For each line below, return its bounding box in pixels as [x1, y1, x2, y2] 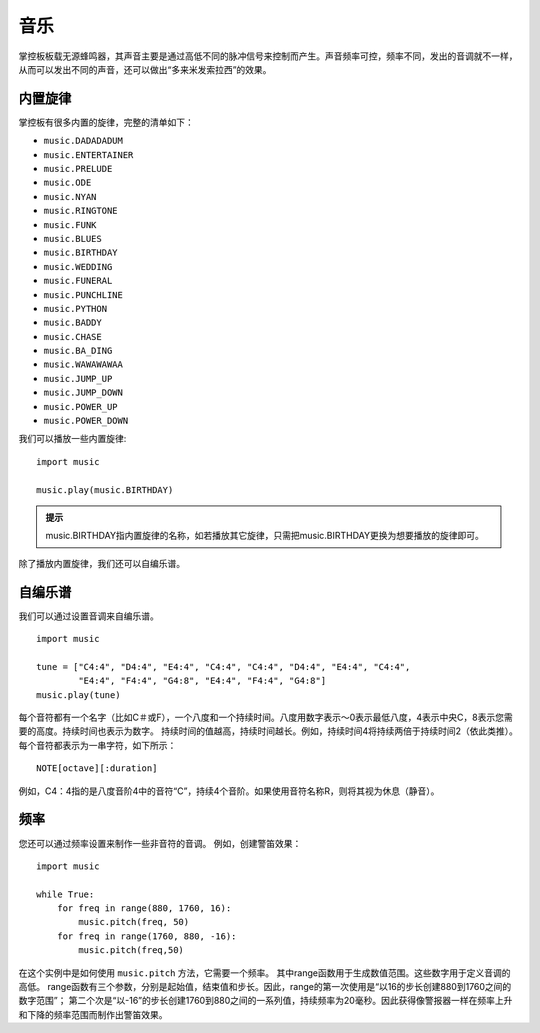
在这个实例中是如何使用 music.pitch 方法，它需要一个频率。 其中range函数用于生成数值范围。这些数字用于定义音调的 [18, 966, 511, 979]
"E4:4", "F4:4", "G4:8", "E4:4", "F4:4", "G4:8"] [78, 675, 327, 687]
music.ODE [43, 177, 92, 189]
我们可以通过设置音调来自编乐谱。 [18, 610, 159, 622]
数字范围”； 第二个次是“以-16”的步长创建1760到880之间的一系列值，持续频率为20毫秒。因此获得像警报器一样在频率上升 [18, 995, 513, 1007]
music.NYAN [43, 191, 97, 202]
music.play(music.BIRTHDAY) [36, 484, 174, 495]
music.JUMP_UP [43, 373, 113, 384]
